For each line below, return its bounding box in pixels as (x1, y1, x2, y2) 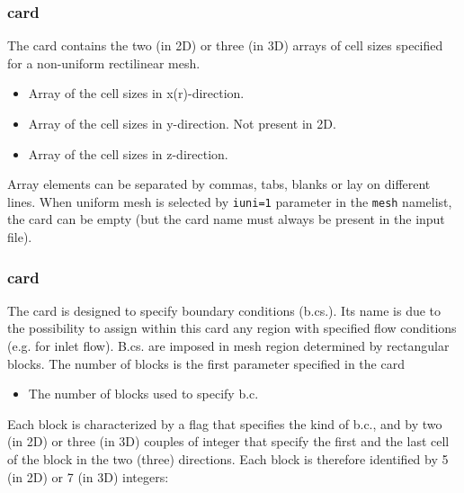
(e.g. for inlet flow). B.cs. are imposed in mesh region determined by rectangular (7, 336, 450, 355)
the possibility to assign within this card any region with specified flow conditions (7, 318, 457, 337)
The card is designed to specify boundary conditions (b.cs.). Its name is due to (7, 300, 442, 319)
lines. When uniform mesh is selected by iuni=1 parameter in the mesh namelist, (7, 192, 452, 211)
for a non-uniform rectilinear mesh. (7, 53, 201, 72)
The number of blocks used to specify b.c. (28, 384, 259, 403)
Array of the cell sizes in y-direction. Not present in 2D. (28, 114, 336, 132)
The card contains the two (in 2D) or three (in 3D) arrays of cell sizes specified (7, 36, 443, 55)
